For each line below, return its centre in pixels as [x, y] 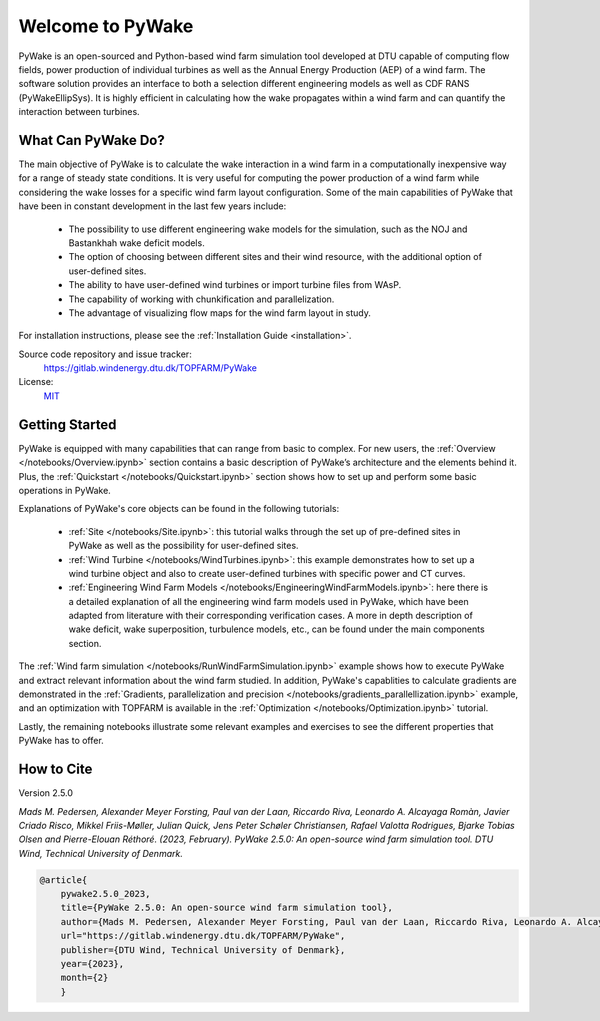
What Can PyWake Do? [91, 140]
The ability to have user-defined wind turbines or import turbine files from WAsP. [235, 285]
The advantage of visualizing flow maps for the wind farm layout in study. [220, 312]
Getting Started [67, 424]
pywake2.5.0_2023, [105, 894]
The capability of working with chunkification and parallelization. [201, 299]
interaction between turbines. [79, 112]
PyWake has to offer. [61, 741]
